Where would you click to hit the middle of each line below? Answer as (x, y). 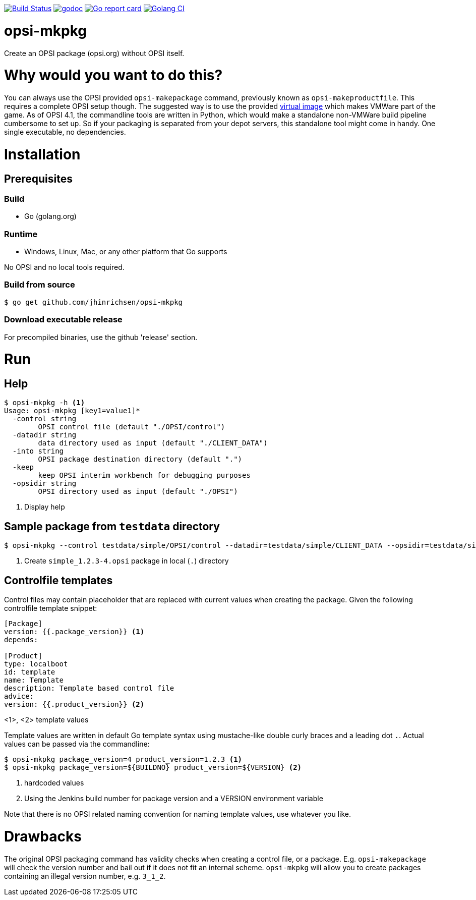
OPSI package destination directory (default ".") (140, 459)
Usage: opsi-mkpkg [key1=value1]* (72, 411)
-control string (44, 419)
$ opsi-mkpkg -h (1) (45, 403)
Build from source (40, 285)
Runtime (21, 234)
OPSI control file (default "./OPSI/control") (132, 427)
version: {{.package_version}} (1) (74, 632)
